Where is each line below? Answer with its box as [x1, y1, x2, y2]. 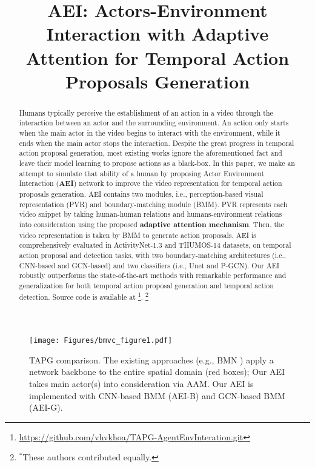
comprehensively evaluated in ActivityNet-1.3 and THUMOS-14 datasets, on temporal [19, 240, 291, 250]
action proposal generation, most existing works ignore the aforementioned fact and [19, 148, 282, 158]
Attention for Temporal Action [25, 45, 290, 70]
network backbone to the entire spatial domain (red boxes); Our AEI [29, 365, 285, 378]
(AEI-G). [29, 401, 63, 414]
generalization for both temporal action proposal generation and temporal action [19, 280, 274, 290]
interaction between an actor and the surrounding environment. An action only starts [19, 118, 289, 128]
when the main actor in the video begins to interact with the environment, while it [19, 128, 280, 138]
